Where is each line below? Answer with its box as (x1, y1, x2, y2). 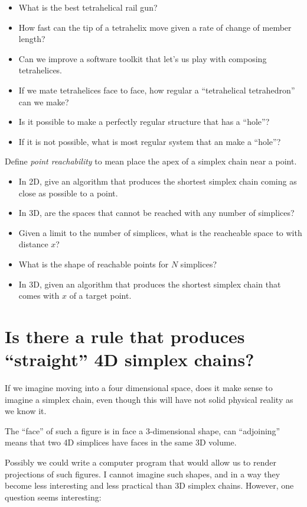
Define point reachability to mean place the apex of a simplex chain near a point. (5, 155, 297, 167)
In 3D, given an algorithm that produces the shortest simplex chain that (18, 277, 281, 290)
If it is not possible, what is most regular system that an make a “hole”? (18, 135, 281, 147)
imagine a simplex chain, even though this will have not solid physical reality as (5, 393, 293, 405)
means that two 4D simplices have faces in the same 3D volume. (5, 436, 237, 448)
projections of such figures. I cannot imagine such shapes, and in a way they (5, 467, 280, 480)
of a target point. (69, 289, 132, 302)
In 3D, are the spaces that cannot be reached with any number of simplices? (18, 206, 295, 219)
